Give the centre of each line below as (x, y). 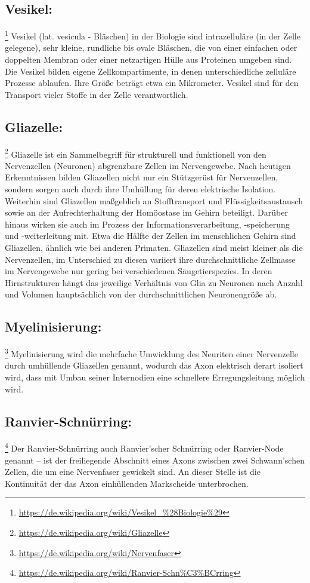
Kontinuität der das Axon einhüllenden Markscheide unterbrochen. (127, 483)
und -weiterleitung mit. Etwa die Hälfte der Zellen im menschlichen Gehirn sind (151, 236)
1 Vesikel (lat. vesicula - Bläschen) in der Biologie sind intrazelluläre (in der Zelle (153, 35)
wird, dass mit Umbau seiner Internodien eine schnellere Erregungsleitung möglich (155, 377)
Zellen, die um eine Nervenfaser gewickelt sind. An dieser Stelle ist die (133, 472)
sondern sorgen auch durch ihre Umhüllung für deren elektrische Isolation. (140, 189)
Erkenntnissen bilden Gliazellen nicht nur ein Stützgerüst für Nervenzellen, (142, 177)
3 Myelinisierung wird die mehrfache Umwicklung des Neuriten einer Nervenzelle (151, 353)
